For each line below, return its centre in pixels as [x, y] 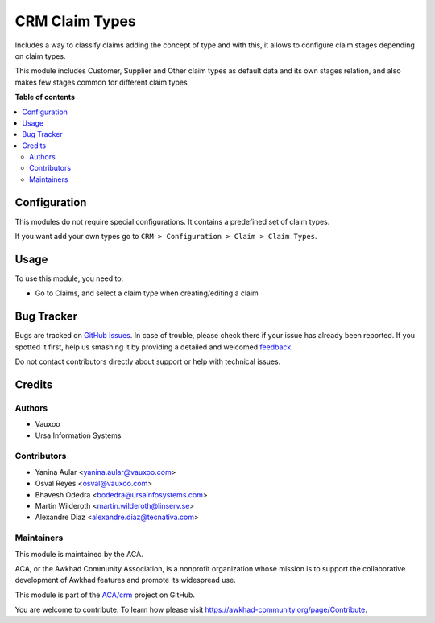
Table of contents [45, 97]
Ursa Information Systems [78, 435]
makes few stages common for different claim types [101, 82]
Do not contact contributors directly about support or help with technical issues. [148, 361]
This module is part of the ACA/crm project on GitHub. [105, 595]
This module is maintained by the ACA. [79, 554]
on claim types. [40, 56]
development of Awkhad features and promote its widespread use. [126, 580]
